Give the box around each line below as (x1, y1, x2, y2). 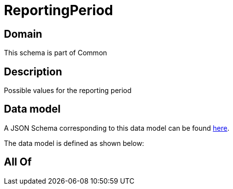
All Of (4, 156, 32, 168)
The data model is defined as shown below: (4, 139, 144, 147)
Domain (4, 27, 43, 40)
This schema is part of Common (4, 48, 107, 57)
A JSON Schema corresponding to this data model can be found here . (4, 123, 230, 132)
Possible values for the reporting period (4, 86, 132, 95)
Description (4, 65, 62, 78)
